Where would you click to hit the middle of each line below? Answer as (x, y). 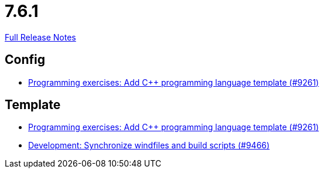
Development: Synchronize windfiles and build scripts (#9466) (149, 145)
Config (25, 60)
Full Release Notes (40, 37)
